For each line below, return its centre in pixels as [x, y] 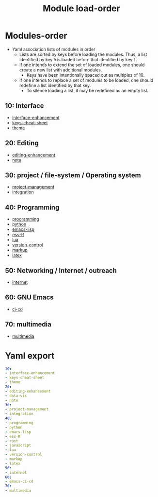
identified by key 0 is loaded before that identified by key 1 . [78, 59]
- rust [12, 441]
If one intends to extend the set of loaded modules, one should [82, 65]
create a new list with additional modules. [61, 70]
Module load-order [81, 9]
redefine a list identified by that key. [55, 85]
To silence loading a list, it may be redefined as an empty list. [87, 90]
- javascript [18, 446]
